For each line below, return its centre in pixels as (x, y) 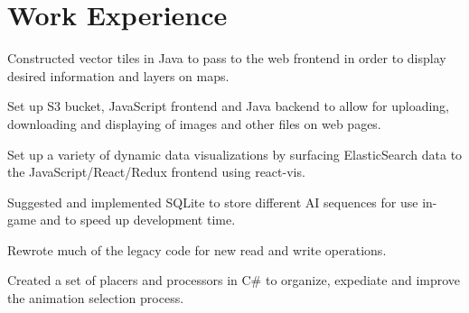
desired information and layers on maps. (118, 75)
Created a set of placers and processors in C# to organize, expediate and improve (234, 280)
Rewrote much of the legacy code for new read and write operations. (197, 249)
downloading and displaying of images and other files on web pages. (194, 123)
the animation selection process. (96, 298)
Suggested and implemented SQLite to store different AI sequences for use (213, 202)
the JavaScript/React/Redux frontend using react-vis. (156, 172)
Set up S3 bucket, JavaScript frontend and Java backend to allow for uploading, (229, 106)
